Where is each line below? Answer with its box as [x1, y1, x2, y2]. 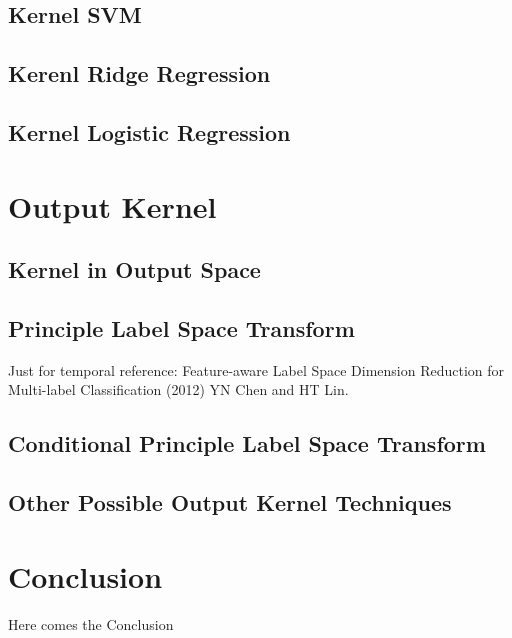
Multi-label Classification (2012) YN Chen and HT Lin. [8, 379, 349, 400]
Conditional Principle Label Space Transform [8, 428, 486, 459]
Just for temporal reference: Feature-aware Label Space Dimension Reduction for [8, 359, 505, 380]
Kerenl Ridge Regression [8, 58, 271, 89]
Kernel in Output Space [8, 254, 261, 285]
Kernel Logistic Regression [8, 116, 291, 147]
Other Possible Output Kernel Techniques [8, 487, 452, 518]
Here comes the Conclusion [8, 613, 174, 634]
